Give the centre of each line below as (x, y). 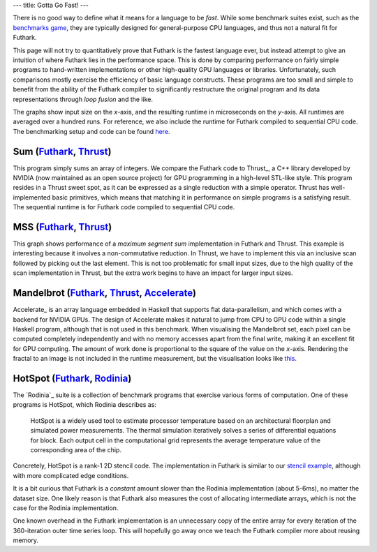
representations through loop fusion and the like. (83, 99)
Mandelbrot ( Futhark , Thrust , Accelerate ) (105, 293)
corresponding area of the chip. (76, 449)
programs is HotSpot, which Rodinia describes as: (85, 405)
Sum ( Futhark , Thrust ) (62, 151)
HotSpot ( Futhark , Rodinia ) (72, 378)
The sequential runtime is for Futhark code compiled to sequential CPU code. (124, 207)
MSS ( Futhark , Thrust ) (62, 227)
